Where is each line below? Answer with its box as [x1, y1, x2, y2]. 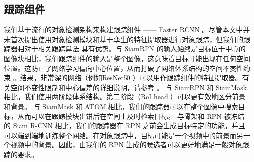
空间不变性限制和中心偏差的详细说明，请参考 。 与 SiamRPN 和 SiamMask [10, 82, 247, 92]
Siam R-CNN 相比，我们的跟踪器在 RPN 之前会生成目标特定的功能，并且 [13, 120, 246, 131]
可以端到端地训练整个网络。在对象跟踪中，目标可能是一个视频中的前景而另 [4, 130, 243, 140]
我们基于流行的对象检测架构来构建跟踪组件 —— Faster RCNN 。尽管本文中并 [4, 24, 250, 35]
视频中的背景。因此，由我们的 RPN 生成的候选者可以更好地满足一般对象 [10, 139, 242, 150]
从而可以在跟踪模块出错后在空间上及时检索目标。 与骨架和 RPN [17, 111, 222, 121]
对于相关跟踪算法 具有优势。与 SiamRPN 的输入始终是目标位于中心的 [24, 44, 246, 54]
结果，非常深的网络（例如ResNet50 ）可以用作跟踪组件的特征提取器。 [20, 72, 242, 83]
